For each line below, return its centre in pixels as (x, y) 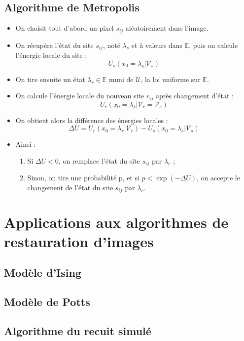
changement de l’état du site (70, 187)
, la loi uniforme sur (171, 79)
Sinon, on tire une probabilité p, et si (83, 178)
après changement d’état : (194, 96)
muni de (121, 79)
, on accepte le (218, 178)
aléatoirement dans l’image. (167, 28)
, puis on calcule (213, 45)
